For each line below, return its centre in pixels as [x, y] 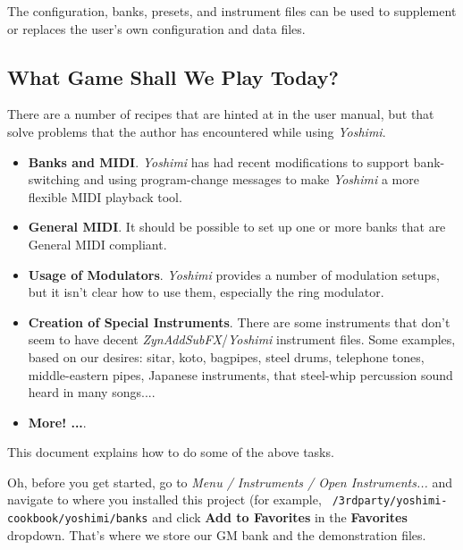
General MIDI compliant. [97, 244]
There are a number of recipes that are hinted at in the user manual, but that [221, 114]
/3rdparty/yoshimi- [390, 501]
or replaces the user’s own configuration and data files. [156, 28]
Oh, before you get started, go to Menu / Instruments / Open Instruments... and [230, 482]
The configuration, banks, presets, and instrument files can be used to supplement [232, 11]
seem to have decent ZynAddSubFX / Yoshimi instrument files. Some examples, [242, 339]
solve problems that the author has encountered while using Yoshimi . [197, 131]
